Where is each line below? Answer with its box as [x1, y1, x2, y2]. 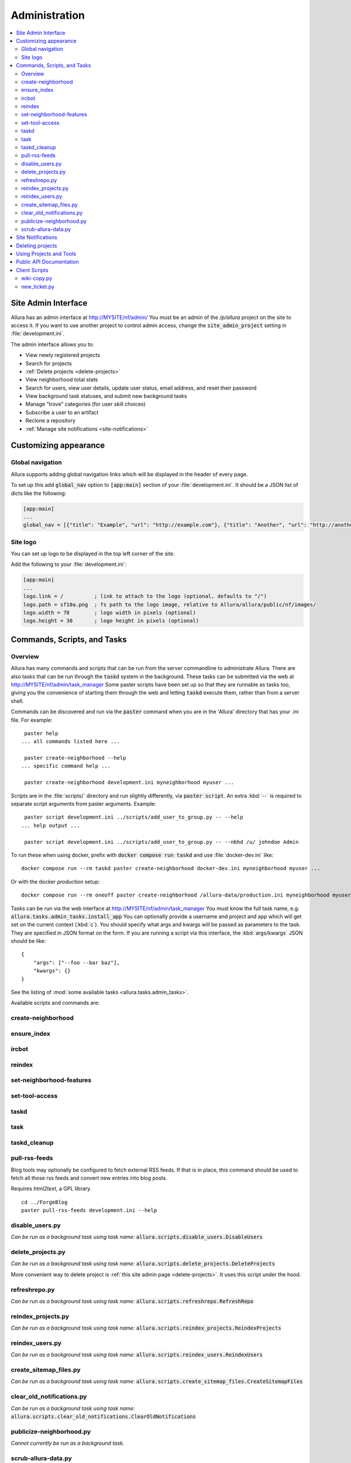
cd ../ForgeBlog [21, 1198, 68, 1206]
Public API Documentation [16, 258, 79, 266]
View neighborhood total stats [25, 376, 98, 383]
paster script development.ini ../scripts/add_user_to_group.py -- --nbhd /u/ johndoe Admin [24, 839, 299, 845]
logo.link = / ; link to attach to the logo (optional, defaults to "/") [23, 593, 267, 600]
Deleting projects [16, 242, 57, 249]
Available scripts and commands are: [11, 1000, 100, 1007]
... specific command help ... [21, 763, 111, 770]
